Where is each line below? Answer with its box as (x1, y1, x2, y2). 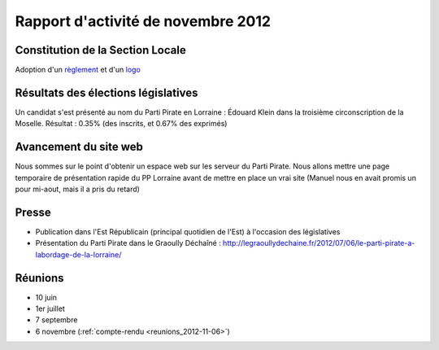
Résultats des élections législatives (15, 85, 198, 99)
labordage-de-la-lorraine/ (35, 249, 122, 260)
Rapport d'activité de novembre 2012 (15, 12, 272, 30)
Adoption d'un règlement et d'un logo (15, 65, 141, 75)
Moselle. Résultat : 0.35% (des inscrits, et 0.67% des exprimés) (15, 119, 228, 129)
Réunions (15, 271, 64, 285)
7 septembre (35, 315, 78, 325)
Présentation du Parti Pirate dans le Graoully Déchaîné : (35, 238, 221, 248)
